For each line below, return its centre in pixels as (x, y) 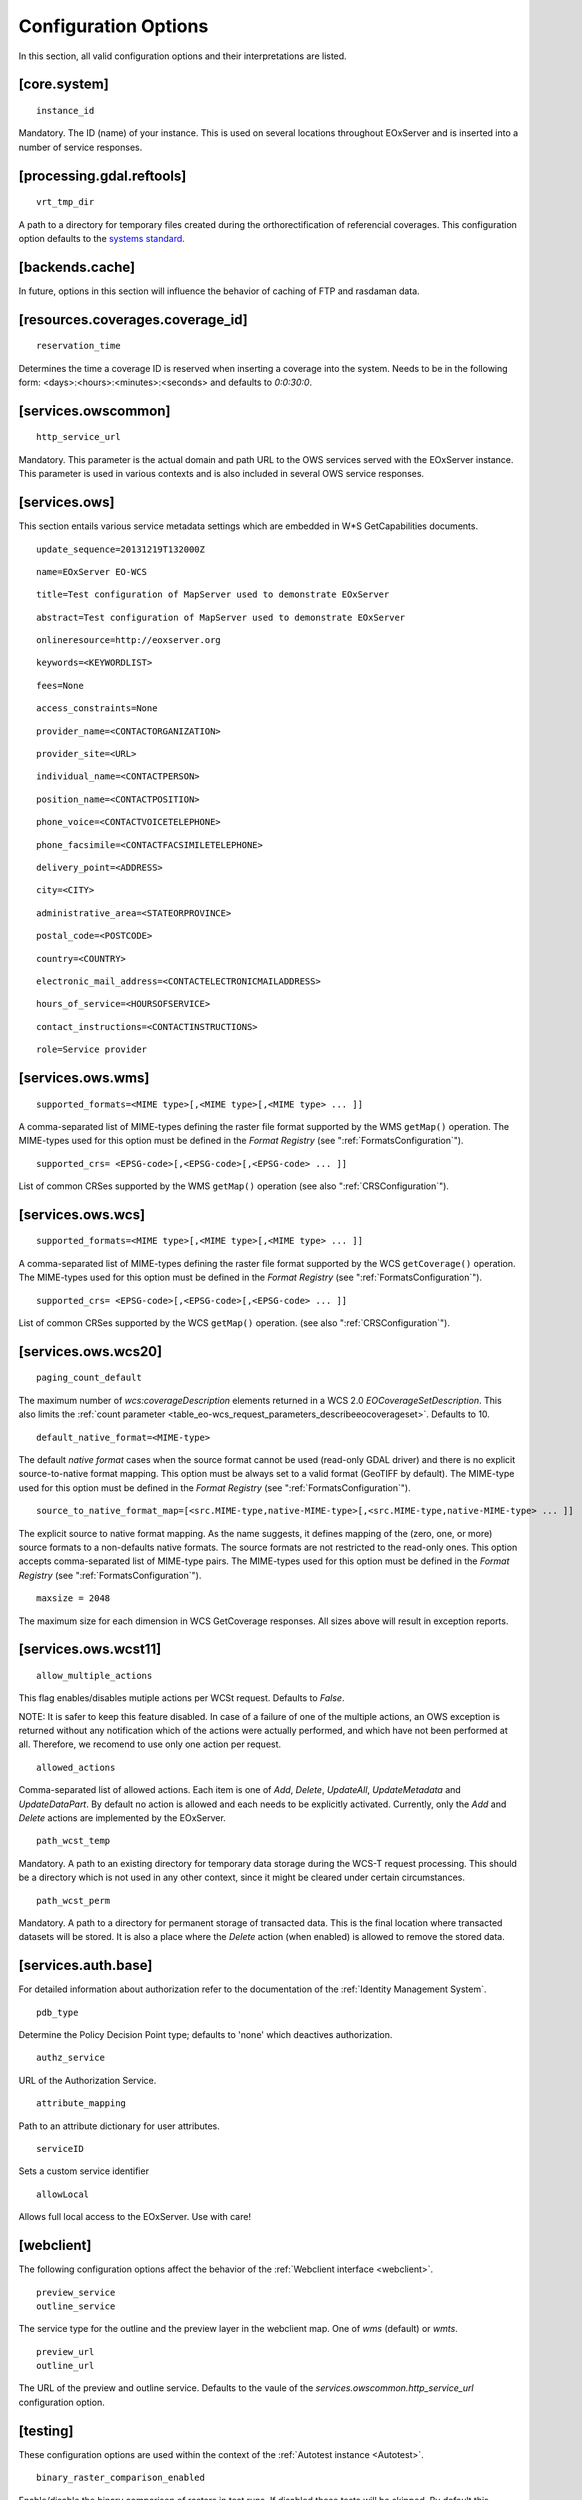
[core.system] (63, 84)
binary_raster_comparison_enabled (120, 2478)
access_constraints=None (97, 708)
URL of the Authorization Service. (87, 2080)
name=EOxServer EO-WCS (92, 571)
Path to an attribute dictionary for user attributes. (119, 2126)
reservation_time (78, 346)
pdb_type (57, 2012)
